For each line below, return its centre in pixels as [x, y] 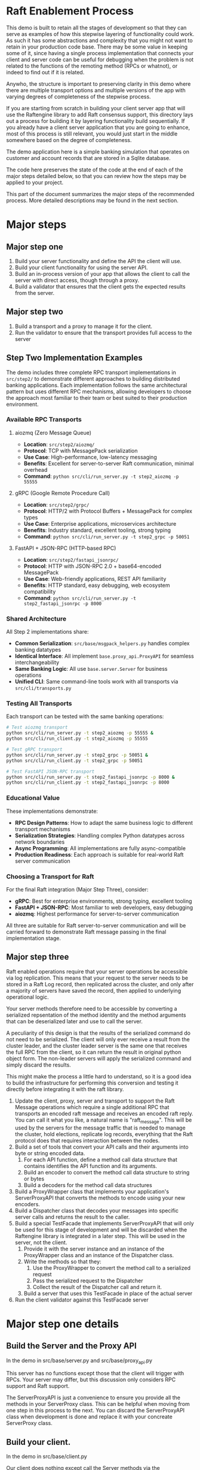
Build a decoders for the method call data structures [88, 1185]
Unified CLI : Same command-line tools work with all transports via [96, 682]
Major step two [35, 312]
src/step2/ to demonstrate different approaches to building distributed [93, 378]
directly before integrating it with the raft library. [65, 1089]
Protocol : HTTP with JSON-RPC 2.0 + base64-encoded [93, 566]
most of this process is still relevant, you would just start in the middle [92, 134]
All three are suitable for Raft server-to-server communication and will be [96, 925]
